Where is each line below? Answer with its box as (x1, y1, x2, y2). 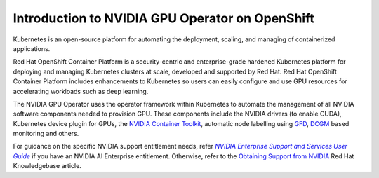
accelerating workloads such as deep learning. (13, 87, 149, 95)
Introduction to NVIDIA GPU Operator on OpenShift (13, 11, 315, 26)
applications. (13, 44, 51, 53)
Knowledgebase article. (13, 162, 82, 170)
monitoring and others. (13, 130, 79, 138)
